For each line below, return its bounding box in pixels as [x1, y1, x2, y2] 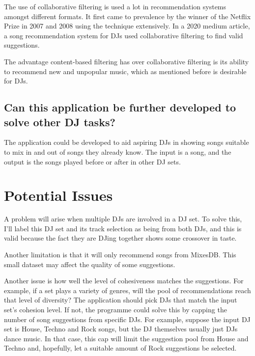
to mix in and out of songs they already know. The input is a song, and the [4, 146, 231, 157]
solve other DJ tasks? [4, 114, 115, 129]
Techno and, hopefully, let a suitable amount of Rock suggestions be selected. [4, 343, 237, 353]
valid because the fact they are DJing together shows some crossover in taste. [4, 233, 237, 243]
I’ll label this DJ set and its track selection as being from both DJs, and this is [4, 223, 242, 233]
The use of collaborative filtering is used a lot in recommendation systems [4, 1, 227, 11]
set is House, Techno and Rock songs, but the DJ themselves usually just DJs [4, 324, 238, 334]
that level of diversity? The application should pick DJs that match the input [4, 295, 237, 305]
